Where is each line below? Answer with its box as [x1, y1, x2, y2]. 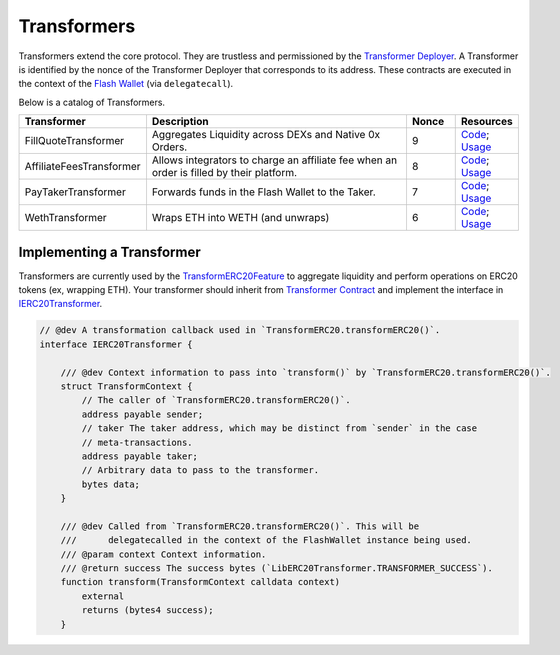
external [81, 590, 125, 602]
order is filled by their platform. [151, 166, 298, 180]
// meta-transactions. [81, 436, 194, 448]
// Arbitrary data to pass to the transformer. [81, 465, 320, 476]
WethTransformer [24, 211, 107, 225]
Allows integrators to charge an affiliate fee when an [151, 153, 398, 167]
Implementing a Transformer [18, 243, 201, 260]
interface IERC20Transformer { [39, 338, 194, 350]
